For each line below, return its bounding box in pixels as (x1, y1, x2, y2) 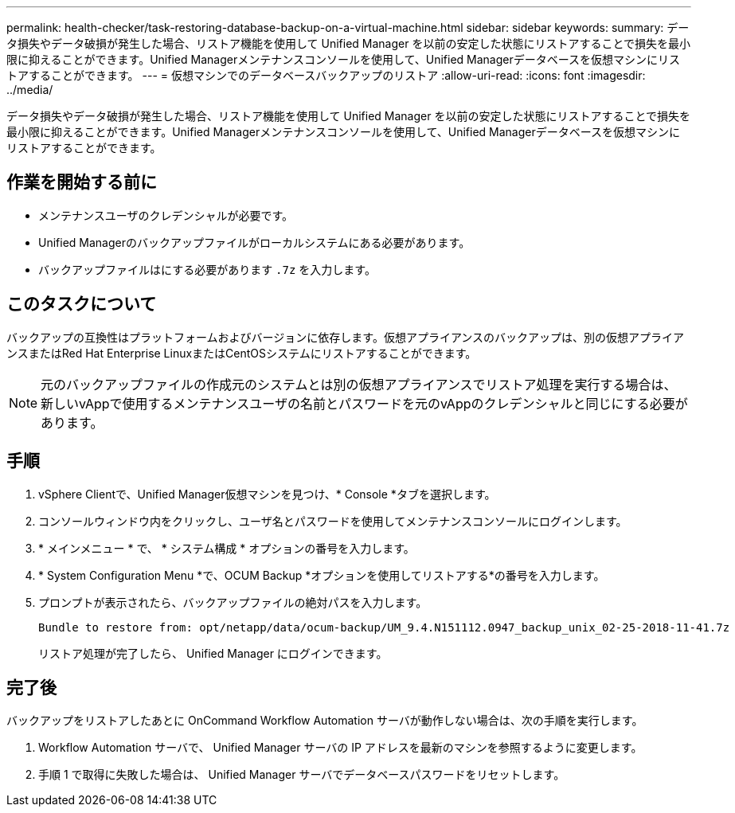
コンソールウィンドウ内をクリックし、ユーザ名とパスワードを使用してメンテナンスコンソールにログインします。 (38, 514, 627, 528)
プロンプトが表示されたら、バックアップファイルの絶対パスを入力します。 (38, 595, 428, 609)
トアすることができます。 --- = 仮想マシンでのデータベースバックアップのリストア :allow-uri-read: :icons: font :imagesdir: (6, 68, 646, 82)
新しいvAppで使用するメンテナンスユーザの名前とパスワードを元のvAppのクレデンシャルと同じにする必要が (41, 395, 688, 412)
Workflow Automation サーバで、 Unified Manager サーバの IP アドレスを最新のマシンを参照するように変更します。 (38, 741, 643, 755)
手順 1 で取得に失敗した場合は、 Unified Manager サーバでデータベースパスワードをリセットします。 (38, 768, 565, 782)
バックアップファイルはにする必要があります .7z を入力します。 (38, 262, 376, 276)
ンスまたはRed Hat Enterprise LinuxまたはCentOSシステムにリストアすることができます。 (6, 346, 477, 360)
